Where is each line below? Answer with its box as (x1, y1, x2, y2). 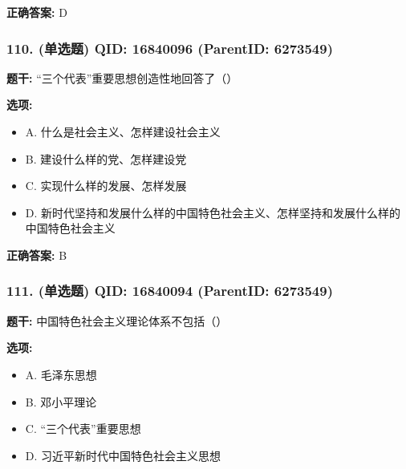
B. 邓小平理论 (25, 393, 97, 410)
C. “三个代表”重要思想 (25, 420, 141, 437)
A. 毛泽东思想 (25, 366, 97, 382)
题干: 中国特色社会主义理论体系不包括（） (6, 312, 228, 329)
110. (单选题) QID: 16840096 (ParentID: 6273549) (6, 38, 333, 58)
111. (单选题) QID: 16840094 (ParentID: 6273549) (6, 281, 333, 301)
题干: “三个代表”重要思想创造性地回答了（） (6, 69, 238, 86)
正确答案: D (6, 4, 67, 20)
